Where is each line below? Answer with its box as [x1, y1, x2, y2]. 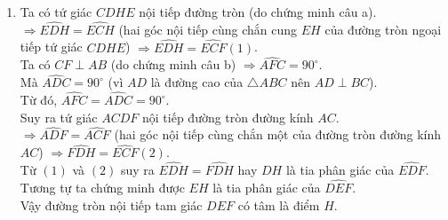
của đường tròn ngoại [324, 20, 442, 38]
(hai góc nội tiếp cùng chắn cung [118, 20, 298, 38]
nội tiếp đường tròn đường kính [142, 107, 314, 126]
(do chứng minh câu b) [110, 55, 236, 74]
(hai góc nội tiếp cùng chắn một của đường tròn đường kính [114, 125, 442, 144]
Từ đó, [20, 90, 58, 109]
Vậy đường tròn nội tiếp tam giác [20, 195, 203, 214]
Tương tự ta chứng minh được [20, 177, 185, 196]
